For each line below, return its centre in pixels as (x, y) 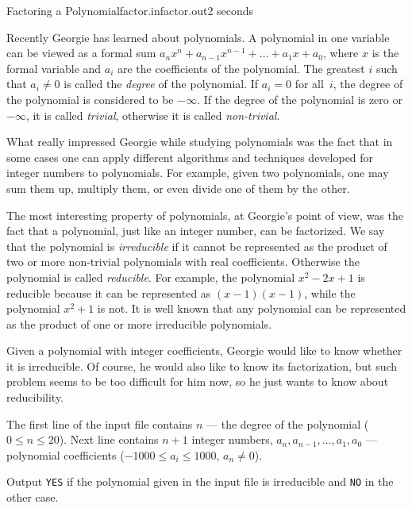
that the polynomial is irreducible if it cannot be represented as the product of (197, 246)
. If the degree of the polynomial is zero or (300, 99)
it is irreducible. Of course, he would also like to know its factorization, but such (202, 366)
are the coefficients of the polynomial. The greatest (241, 68)
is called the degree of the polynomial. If (161, 84)
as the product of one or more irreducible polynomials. (139, 323)
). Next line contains (109, 439)
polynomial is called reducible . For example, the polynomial (151, 277)
